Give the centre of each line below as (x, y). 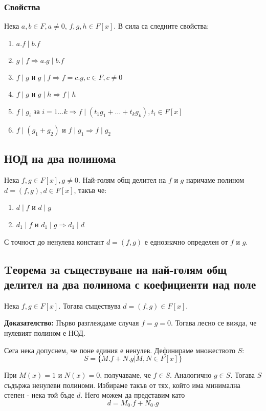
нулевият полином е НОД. (45, 332)
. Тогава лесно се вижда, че (214, 323)
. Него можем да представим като (133, 395)
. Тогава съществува (90, 305)
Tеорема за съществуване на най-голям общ (116, 269)
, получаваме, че (125, 375)
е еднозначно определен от (186, 241)
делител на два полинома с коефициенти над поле (130, 284)
